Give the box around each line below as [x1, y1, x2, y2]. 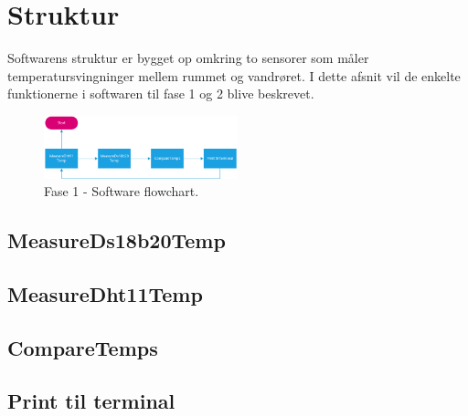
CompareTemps [7, 333, 158, 361]
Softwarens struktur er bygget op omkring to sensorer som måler [7, 48, 369, 68]
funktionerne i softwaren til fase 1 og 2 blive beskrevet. [7, 84, 314, 103]
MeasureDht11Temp [7, 279, 203, 307]
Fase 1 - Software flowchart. [44, 182, 199, 201]
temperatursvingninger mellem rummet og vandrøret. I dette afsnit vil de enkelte [7, 66, 461, 85]
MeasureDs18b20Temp [7, 226, 226, 255]
